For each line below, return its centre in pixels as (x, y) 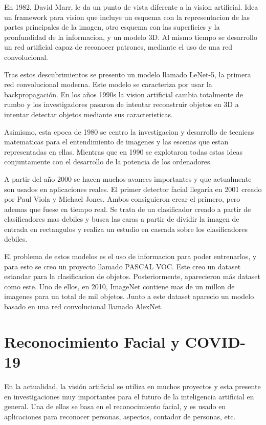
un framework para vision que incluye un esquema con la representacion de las (127, 17)
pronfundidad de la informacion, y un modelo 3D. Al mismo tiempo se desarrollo (131, 37)
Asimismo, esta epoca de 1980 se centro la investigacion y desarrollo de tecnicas (129, 131)
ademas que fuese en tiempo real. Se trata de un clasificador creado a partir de (128, 209)
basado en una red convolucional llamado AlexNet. (84, 306)
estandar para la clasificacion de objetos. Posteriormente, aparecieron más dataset (132, 276)
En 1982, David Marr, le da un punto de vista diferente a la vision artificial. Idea (131, 7)
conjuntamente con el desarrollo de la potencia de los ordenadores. (108, 162)
